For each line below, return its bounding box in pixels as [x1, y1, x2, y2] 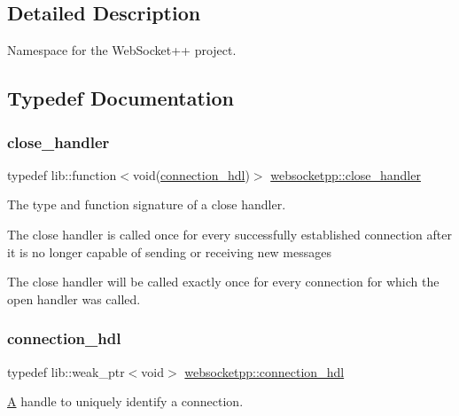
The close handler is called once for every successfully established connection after [7, 224, 452, 243]
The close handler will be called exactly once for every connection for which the [7, 272, 440, 291]
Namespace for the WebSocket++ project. [7, 41, 237, 59]
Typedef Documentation [7, 84, 234, 112]
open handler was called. [7, 289, 141, 308]
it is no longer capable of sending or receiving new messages [7, 242, 332, 261]
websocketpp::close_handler [270, 165, 421, 184]
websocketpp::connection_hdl [184, 362, 345, 381]
